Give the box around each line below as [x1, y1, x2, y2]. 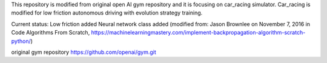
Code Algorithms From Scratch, [11, 29, 90, 36]
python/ [11, 37, 31, 45]
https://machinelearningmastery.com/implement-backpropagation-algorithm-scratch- [91, 29, 306, 36]
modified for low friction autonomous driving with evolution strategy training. [11, 9, 203, 16]
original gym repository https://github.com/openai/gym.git [11, 48, 157, 56]
